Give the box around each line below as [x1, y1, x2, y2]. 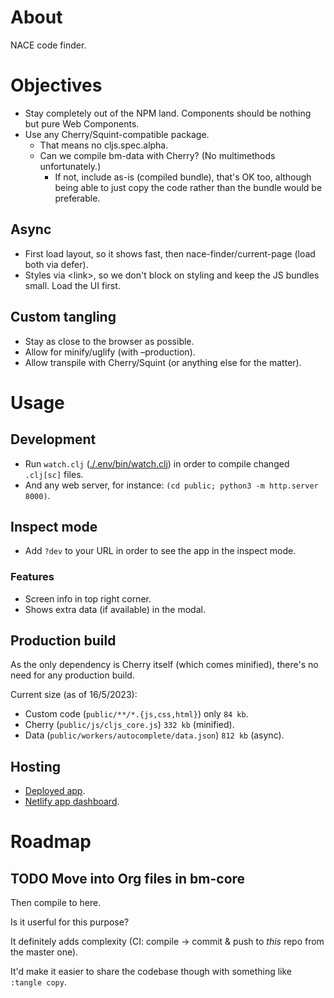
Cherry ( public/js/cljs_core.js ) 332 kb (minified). [24, 719, 235, 731]
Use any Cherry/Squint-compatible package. [24, 128, 210, 140]
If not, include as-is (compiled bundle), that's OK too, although [54, 171, 312, 183]
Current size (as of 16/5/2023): [10, 689, 138, 701]
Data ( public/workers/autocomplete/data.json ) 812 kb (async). [24, 729, 285, 741]
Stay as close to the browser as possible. [24, 335, 195, 347]
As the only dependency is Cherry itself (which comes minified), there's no [10, 659, 319, 671]
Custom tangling [10, 309, 117, 326]
